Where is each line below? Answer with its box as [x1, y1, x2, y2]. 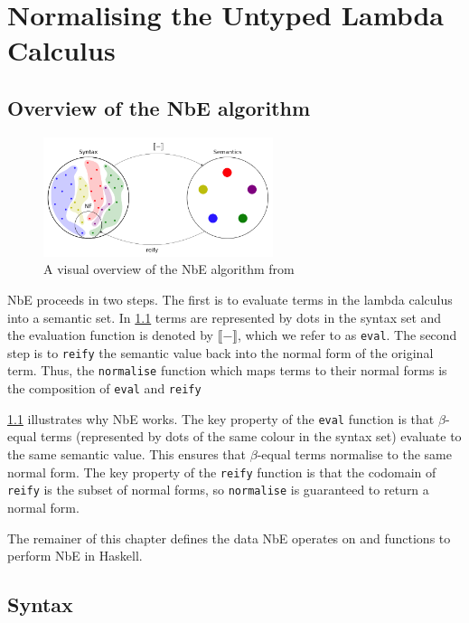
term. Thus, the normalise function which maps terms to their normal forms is [7, 361, 447, 380]
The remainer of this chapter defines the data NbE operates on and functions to [7, 528, 451, 547]
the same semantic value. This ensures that [7, 445, 247, 464]
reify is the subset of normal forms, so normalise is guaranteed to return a [7, 480, 429, 499]
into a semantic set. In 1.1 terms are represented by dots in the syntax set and [7, 307, 442, 326]
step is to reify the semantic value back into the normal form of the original [7, 343, 434, 362]
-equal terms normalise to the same [257, 445, 452, 464]
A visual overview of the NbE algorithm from [43, 260, 295, 278]
